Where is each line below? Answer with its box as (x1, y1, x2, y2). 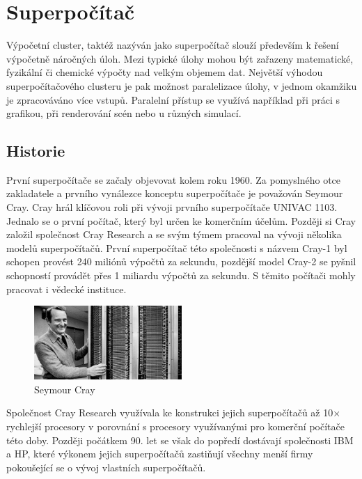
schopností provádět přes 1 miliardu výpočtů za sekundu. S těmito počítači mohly (6, 268, 356, 283)
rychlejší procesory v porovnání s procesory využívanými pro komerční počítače (6, 419, 345, 434)
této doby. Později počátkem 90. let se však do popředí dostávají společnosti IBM (6, 432, 354, 447)
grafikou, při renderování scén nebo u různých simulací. (6, 106, 242, 120)
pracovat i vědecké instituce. (6, 281, 127, 296)
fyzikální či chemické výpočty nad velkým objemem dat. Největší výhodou (6, 65, 323, 79)
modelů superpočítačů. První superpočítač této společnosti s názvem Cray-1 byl (6, 240, 347, 255)
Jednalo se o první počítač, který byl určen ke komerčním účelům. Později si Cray (6, 213, 356, 228)
